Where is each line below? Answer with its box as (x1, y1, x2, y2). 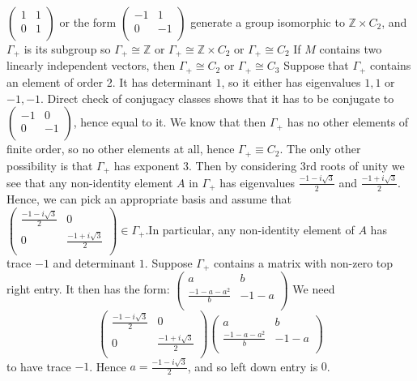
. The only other (279, 140, 361, 157)
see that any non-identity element (6, 173, 173, 190)
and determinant (53, 254, 136, 271)
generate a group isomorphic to (190, 14, 345, 30)
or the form (59, 14, 117, 30)
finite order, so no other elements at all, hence (6, 140, 235, 157)
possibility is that (6, 156, 93, 173)
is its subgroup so (23, 41, 111, 57)
